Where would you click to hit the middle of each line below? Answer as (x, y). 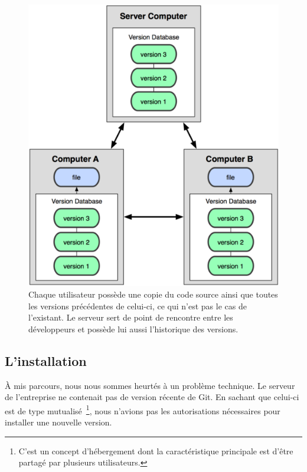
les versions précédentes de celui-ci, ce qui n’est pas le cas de (138, 306)
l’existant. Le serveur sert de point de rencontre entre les (131, 317)
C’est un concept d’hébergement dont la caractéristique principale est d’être (156, 450)
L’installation (46, 360)
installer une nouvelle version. (58, 422)
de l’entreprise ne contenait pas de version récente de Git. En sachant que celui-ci (152, 397)
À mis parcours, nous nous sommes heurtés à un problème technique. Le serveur (150, 385)
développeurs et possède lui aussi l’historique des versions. (133, 329)
